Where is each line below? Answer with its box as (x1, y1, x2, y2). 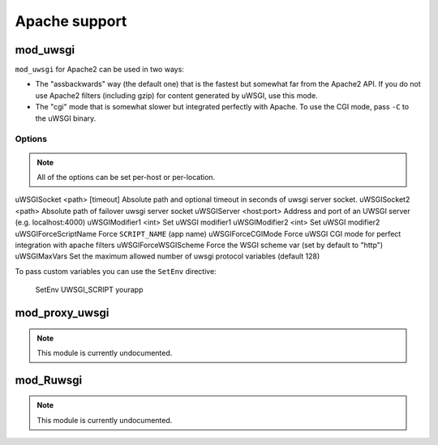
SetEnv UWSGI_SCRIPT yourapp (35, 285, 144, 295)
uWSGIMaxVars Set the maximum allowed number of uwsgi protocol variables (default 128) (15, 251, 320, 261)
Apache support (15, 12, 127, 30)
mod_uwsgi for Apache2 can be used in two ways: (15, 65, 184, 75)
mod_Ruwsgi (15, 373, 83, 387)
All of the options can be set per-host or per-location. (36, 172, 216, 182)
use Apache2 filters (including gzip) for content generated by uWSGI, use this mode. (35, 90, 318, 101)
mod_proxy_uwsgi (15, 306, 109, 319)
